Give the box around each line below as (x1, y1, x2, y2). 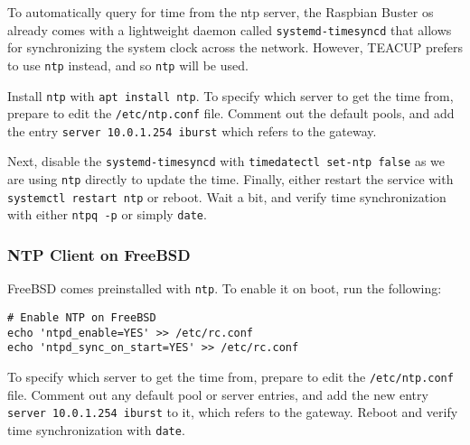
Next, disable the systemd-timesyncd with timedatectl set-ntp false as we (7, 152, 445, 171)
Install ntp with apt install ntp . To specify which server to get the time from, (7, 86, 454, 105)
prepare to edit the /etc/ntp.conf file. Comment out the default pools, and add (7, 104, 455, 123)
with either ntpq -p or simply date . (7, 205, 207, 224)
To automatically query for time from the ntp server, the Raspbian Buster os (7, 3, 434, 21)
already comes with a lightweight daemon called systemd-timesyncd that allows (7, 20, 452, 39)
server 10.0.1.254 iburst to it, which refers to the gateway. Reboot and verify (7, 403, 458, 422)
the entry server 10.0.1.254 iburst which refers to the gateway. (7, 121, 377, 140)
